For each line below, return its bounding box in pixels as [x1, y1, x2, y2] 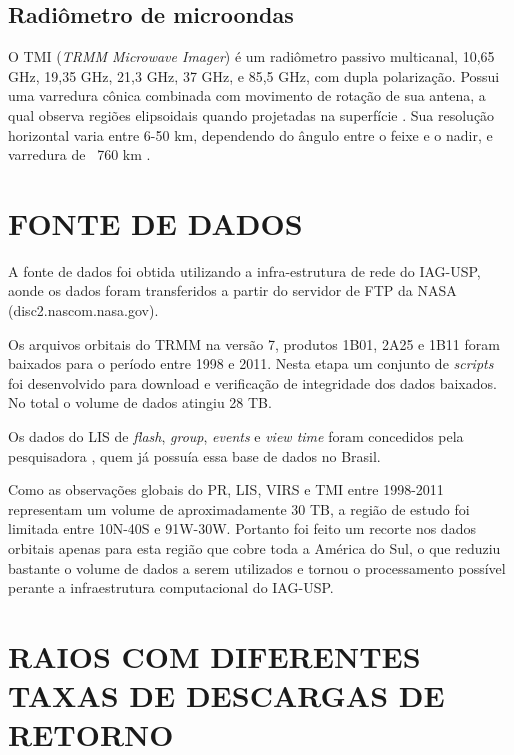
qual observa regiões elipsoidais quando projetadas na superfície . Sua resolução [8, 104, 495, 125]
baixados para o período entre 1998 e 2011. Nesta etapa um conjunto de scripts [8, 353, 494, 374]
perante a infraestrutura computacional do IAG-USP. [8, 577, 334, 598]
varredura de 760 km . [8, 144, 151, 165]
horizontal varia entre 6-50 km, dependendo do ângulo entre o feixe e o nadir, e [8, 124, 493, 145]
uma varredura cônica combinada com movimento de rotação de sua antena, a [8, 85, 486, 106]
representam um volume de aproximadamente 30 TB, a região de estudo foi [8, 498, 470, 519]
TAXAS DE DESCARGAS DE [8, 675, 445, 716]
